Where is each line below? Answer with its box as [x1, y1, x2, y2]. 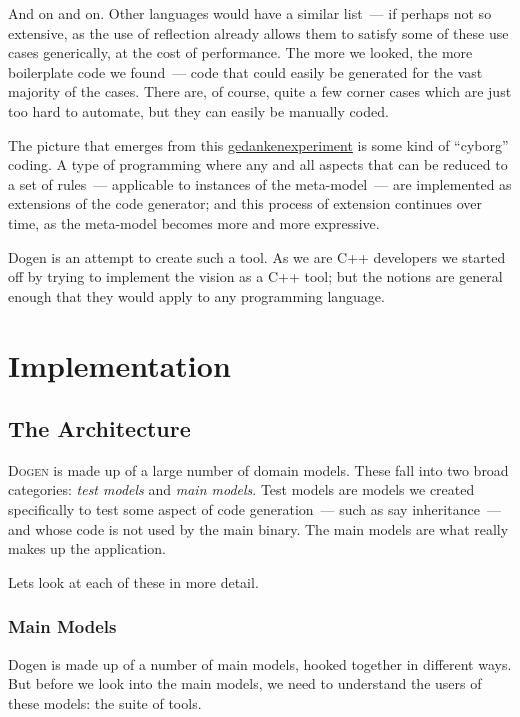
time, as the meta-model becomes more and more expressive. [8, 212, 380, 233]
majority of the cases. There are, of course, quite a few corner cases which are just [8, 81, 512, 102]
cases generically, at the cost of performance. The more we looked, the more [8, 42, 473, 63]
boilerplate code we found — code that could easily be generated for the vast [8, 61, 483, 82]
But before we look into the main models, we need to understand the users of [8, 673, 482, 694]
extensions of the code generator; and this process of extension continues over [8, 193, 482, 214]
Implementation [8, 344, 231, 385]
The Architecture [8, 413, 191, 444]
